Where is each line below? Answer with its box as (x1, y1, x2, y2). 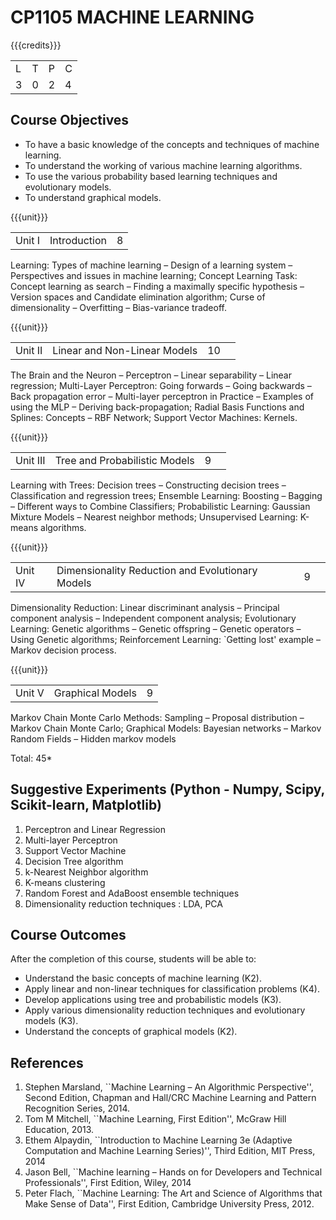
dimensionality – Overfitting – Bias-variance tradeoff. (10, 301, 227, 313)
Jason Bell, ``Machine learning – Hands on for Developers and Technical (24, 1166, 323, 1178)
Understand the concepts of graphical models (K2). (24, 1026, 238, 1038)
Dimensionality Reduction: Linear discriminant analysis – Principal (10, 601, 280, 613)
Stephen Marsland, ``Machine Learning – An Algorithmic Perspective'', (24, 1081, 314, 1093)
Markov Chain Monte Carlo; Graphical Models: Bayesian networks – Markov (10, 722, 322, 734)
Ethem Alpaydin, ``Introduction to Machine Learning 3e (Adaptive (24, 1134, 293, 1146)
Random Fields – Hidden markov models (10, 732, 177, 745)
